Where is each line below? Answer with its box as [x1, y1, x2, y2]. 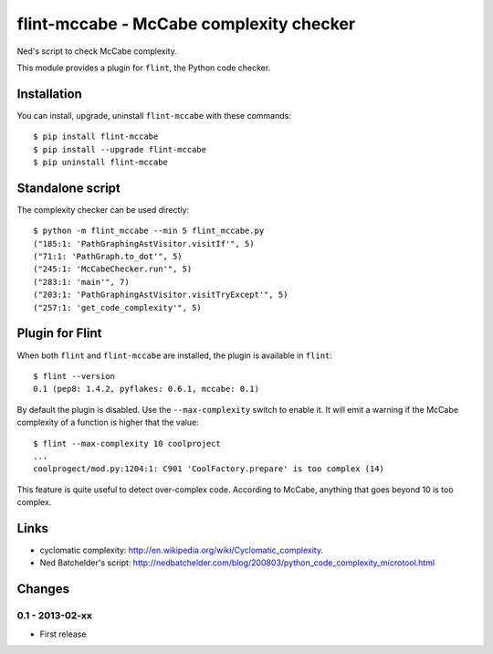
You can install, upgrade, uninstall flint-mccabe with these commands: [16, 110, 291, 121]
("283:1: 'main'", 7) [33, 277, 130, 287]
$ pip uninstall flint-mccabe [33, 157, 169, 168]
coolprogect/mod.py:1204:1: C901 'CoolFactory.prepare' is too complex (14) [33, 464, 385, 474]
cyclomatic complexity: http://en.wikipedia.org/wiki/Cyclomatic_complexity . [39, 544, 324, 555]
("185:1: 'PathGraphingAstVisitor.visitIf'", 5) [33, 238, 255, 248]
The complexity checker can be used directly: [16, 204, 190, 215]
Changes [16, 581, 70, 597]
